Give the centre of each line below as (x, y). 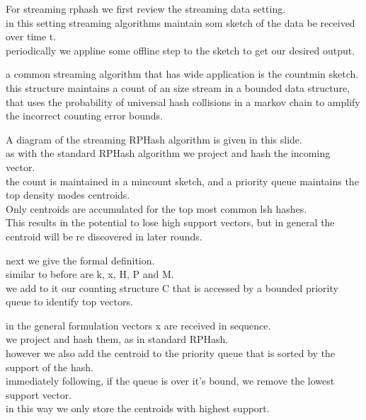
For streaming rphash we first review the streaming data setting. (146, 8)
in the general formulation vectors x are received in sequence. (138, 325)
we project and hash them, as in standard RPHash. (117, 339)
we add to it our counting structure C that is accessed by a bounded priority (172, 287)
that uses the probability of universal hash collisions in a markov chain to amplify (183, 101)
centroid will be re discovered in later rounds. (104, 236)
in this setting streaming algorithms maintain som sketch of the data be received (181, 22)
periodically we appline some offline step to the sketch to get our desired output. (181, 50)
